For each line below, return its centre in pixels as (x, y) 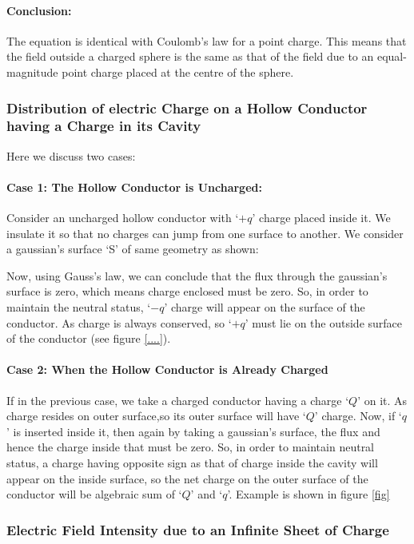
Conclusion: (39, 10)
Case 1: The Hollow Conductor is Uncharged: (134, 187)
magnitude (32, 71)
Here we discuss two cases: (71, 155)
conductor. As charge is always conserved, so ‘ (119, 322)
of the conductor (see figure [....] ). (89, 338)
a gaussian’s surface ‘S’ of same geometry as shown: (133, 249)
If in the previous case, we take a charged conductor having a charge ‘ (178, 400)
